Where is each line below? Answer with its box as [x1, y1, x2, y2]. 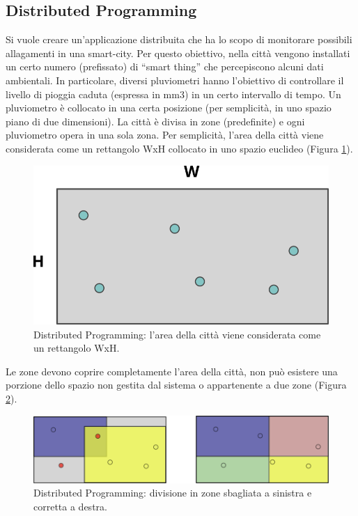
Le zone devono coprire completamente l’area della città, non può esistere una [6, 363, 338, 378]
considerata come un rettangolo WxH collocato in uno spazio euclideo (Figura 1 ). [6, 141, 353, 155]
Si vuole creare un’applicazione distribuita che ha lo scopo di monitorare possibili [6, 32, 352, 47]
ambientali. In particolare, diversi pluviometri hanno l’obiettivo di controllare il [6, 72, 344, 87]
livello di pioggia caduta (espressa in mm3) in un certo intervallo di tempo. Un [6, 86, 341, 101]
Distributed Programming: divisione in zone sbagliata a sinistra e [33, 485, 312, 500]
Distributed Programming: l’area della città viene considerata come [33, 327, 321, 341]
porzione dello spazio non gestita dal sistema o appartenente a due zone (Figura [6, 377, 347, 392]
